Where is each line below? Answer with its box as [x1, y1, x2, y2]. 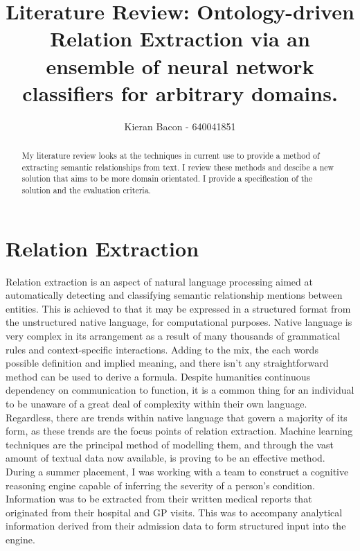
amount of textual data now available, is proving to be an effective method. [6, 451, 325, 465]
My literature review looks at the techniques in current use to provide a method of [21, 150, 320, 161]
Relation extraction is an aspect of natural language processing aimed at [6, 274, 313, 288]
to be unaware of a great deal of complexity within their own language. [6, 396, 307, 410]
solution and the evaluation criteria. [21, 184, 151, 196]
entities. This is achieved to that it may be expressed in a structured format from [6, 301, 351, 315]
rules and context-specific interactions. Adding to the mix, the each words [6, 342, 318, 356]
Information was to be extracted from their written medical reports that [6, 491, 312, 506]
